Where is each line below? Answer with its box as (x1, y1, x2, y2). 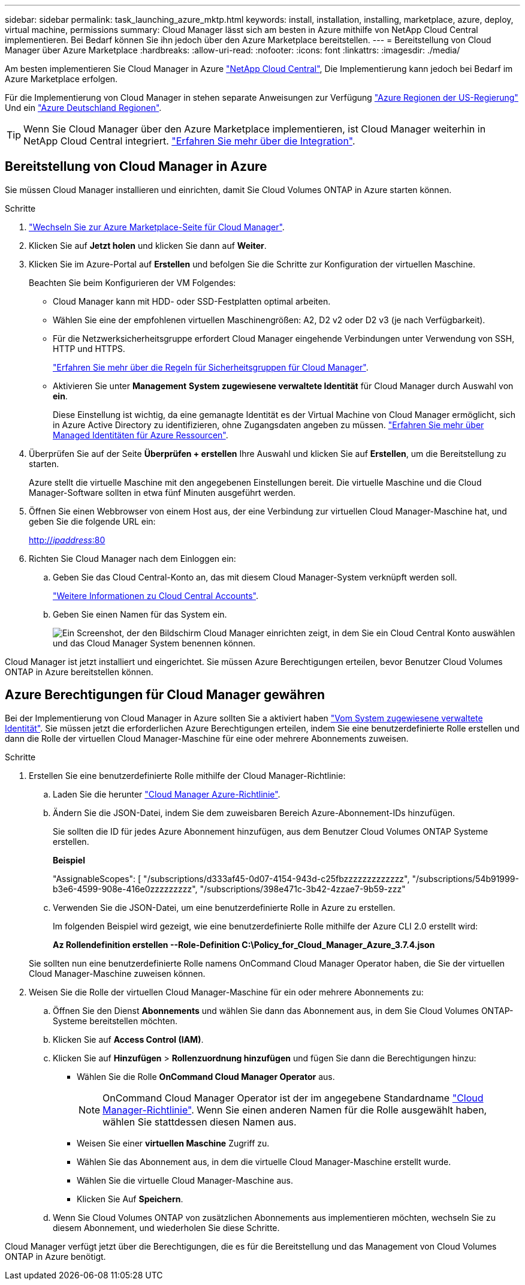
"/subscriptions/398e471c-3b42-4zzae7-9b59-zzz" (200, 883, 406, 894)
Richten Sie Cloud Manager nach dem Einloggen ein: (29, 553, 236, 564)
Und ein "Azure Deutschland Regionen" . (5, 103, 162, 113)
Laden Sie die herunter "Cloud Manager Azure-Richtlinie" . (53, 789, 280, 799)
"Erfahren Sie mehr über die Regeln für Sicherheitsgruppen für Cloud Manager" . (53, 362, 369, 372)
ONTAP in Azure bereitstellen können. (5, 666, 153, 677)
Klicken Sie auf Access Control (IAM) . (53, 1034, 204, 1045)
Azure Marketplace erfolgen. (5, 74, 118, 84)
